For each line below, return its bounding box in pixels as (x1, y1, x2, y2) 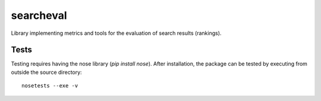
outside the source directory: (11, 69, 83, 76)
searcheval (11, 9, 68, 22)
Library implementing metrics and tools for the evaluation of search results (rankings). (11, 30, 222, 37)
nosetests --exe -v (21, 83, 78, 89)
